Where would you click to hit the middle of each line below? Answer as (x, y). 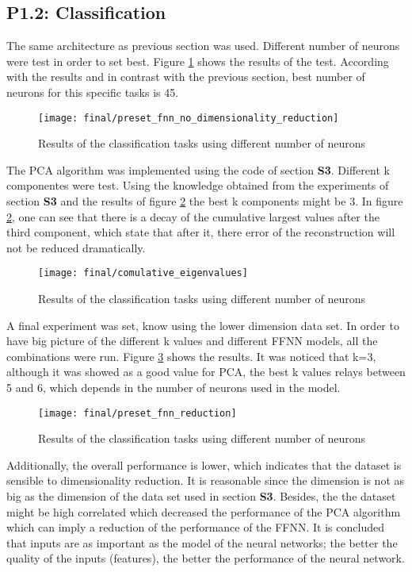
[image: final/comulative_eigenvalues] (143, 273)
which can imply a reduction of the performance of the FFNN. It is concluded (195, 527)
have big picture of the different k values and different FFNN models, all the (192, 341)
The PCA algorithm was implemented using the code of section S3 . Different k (198, 169)
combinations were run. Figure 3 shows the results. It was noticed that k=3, (191, 356)
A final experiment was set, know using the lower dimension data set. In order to (203, 325)
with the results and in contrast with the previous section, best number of (186, 77)
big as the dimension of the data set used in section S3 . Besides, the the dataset (201, 496)
